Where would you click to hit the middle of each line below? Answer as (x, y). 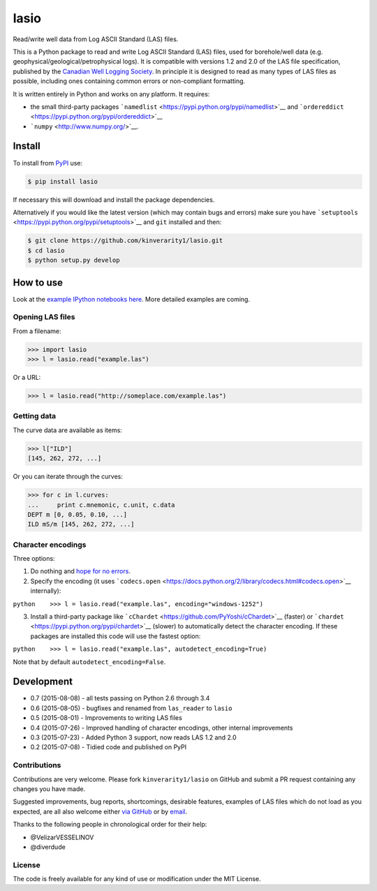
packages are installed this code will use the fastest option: (116, 636)
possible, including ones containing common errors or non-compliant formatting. (129, 81)
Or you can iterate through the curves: (68, 477)
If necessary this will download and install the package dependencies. (114, 200)
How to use (38, 282)
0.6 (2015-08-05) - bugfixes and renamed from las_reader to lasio (131, 708)
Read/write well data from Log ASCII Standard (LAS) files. (96, 39)
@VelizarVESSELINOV (62, 837)
